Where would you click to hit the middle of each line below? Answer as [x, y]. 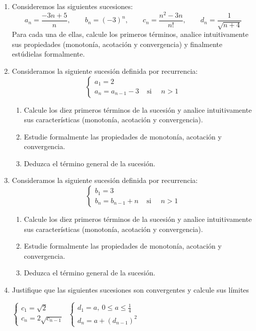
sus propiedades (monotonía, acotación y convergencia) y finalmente [117, 44]
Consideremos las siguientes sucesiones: [72, 6]
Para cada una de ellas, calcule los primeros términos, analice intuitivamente [130, 34]
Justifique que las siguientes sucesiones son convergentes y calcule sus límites [131, 290]
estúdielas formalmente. [48, 54]
